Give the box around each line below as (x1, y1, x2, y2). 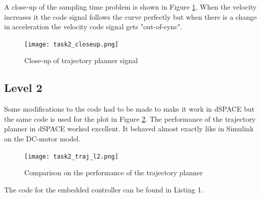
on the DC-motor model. (4, 133, 81, 144)
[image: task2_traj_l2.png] (24, 153, 119, 160)
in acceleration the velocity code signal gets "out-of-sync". (4, 21, 183, 32)
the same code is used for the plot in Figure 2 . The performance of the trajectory (4, 113, 256, 124)
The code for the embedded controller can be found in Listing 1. (4, 184, 203, 194)
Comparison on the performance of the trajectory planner (24, 167, 203, 178)
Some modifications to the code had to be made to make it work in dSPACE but (4, 104, 255, 114)
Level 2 (4, 80, 42, 95)
